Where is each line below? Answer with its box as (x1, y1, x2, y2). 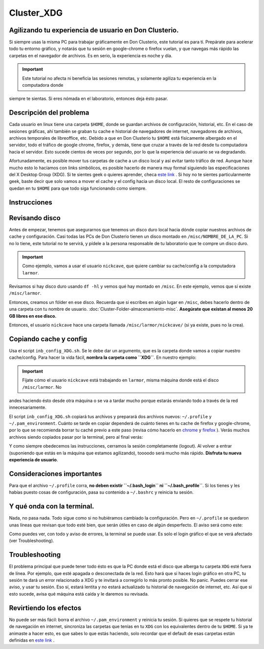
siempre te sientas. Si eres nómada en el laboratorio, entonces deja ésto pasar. (9, 96, 168, 101)
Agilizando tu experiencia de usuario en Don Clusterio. (9, 26, 179, 34)
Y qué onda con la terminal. (9, 502, 95, 511)
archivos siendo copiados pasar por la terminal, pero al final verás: (9, 434, 143, 440)
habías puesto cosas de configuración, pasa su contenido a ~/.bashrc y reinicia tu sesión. (9, 489, 194, 495)
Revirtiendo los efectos (9, 603, 82, 612)
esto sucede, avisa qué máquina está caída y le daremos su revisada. (9, 591, 149, 597)
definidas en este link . (9, 637, 55, 643)
